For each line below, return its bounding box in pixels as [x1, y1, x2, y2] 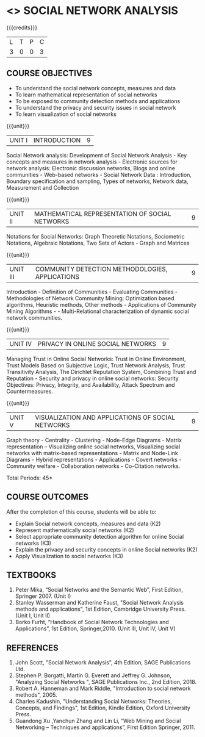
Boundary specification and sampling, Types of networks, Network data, [6, 178, 189, 185]
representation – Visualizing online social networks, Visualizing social [6, 443, 181, 450]
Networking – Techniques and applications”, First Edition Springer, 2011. [15, 724, 196, 731]
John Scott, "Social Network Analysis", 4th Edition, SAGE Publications [15, 659, 191, 666]
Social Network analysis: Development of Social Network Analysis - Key [6, 151, 187, 159]
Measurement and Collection [6, 184, 79, 191]
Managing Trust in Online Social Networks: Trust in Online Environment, [6, 355, 186, 362]
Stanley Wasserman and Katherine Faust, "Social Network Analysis [15, 599, 184, 606]
